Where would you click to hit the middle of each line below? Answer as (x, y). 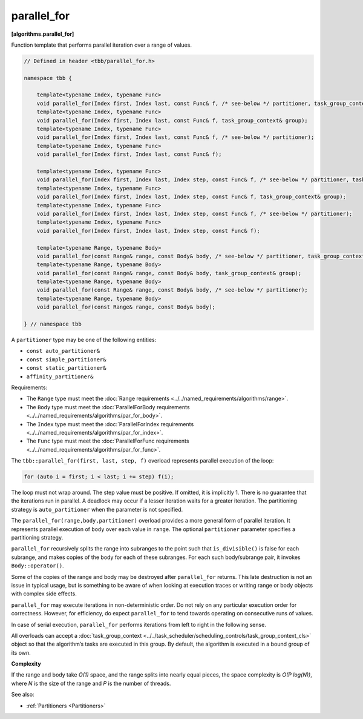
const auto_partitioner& (63, 351)
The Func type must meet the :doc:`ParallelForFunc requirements (108, 441)
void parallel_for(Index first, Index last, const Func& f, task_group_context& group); (172, 120)
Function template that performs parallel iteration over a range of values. (101, 45)
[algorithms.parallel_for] (43, 34)
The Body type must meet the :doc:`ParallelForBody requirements (108, 407)
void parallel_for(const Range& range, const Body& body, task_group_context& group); (169, 273)
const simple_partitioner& (66, 359)
